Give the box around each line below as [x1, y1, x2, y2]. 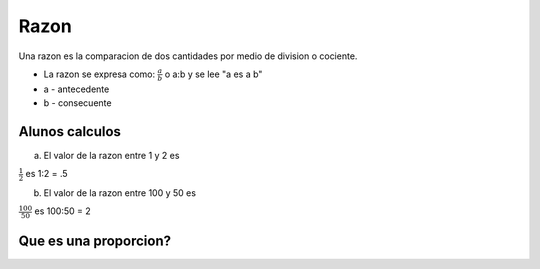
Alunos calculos [18, 123, 122, 140]
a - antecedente [43, 83, 110, 95]
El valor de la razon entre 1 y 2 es [43, 149, 180, 161]
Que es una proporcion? [18, 232, 172, 249]
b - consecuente [43, 97, 112, 109]
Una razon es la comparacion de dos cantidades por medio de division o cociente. [18, 50, 358, 62]
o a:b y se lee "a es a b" [164, 68, 263, 80]
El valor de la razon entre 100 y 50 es [43, 187, 197, 199]
